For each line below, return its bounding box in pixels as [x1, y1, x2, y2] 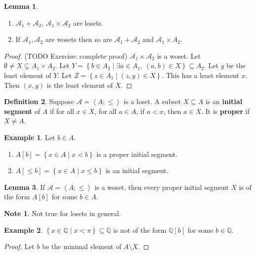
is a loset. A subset [123, 96, 181, 107]
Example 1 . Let [4, 132, 55, 142]
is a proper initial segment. [96, 148, 178, 159]
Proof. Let [4, 241, 35, 252]
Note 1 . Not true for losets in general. [4, 208, 121, 218]
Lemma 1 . [4, 1, 38, 11]
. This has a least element [161, 70, 239, 80]
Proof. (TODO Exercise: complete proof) [4, 50, 128, 61]
